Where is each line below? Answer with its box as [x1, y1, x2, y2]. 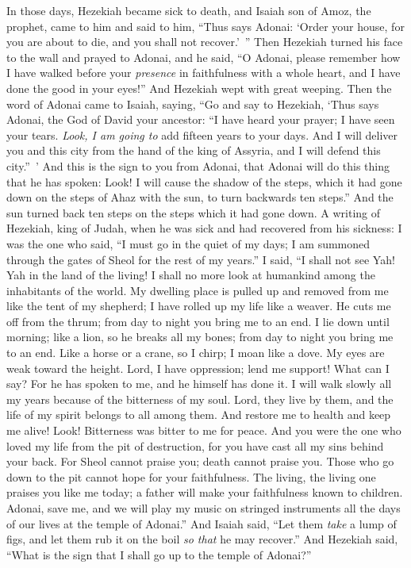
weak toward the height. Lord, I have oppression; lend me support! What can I [6, 359, 390, 376]
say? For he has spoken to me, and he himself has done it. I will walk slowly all [6, 375, 392, 392]
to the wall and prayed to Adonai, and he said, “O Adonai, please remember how [6, 48, 401, 65]
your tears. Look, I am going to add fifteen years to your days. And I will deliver [6, 126, 398, 143]
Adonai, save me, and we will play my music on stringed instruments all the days [6, 500, 401, 516]
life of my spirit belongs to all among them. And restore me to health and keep [6, 406, 391, 423]
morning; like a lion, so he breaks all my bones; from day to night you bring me [6, 328, 394, 345]
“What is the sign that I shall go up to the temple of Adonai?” [6, 546, 312, 562]
